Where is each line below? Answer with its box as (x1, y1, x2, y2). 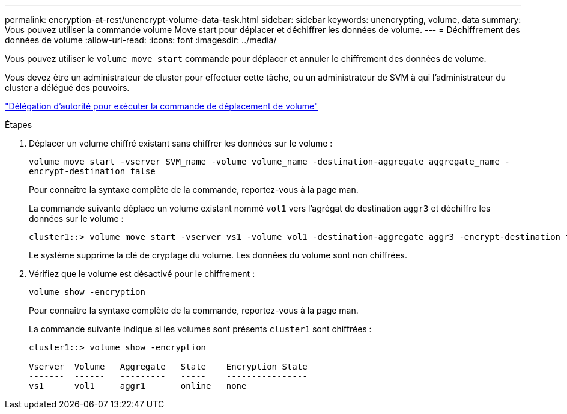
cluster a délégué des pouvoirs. (5, 82, 130, 93)
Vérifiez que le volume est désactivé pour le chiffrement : (29, 269, 255, 279)
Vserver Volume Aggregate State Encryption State (29, 362, 308, 371)
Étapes (5, 120, 32, 130)
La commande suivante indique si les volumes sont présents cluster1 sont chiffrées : (29, 324, 372, 334)
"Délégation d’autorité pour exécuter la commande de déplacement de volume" (5, 101, 318, 111)
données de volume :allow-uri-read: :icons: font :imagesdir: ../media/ (5, 35, 277, 45)
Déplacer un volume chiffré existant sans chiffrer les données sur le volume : (29, 138, 333, 148)
